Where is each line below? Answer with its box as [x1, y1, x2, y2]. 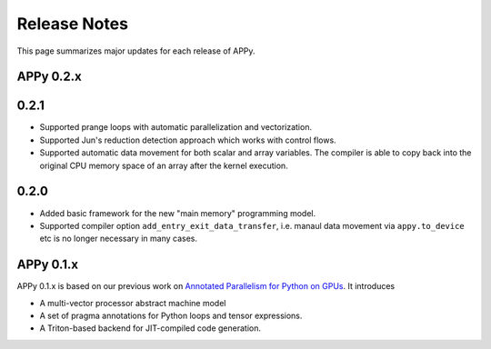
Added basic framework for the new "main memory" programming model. [39, 207, 316, 218]
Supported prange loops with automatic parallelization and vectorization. [39, 122, 313, 133]
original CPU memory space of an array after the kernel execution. [39, 160, 288, 171]
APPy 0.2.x [16, 69, 82, 85]
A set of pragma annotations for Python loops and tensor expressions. [39, 310, 303, 322]
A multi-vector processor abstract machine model [39, 297, 226, 308]
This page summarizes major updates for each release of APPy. [16, 45, 256, 56]
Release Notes [16, 14, 129, 34]
